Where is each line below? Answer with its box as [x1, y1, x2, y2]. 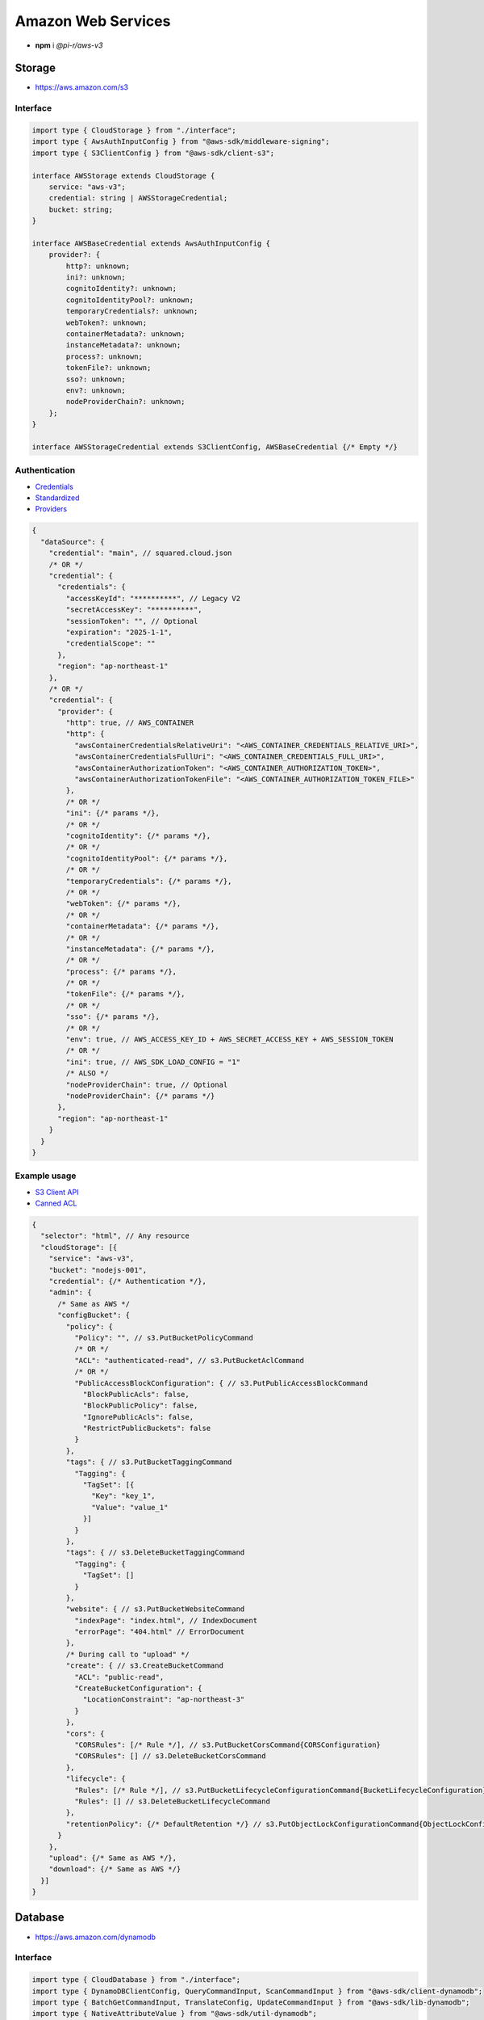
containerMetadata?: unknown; [65, 330, 186, 339]
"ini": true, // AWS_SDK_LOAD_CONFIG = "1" [65, 1057, 241, 1067]
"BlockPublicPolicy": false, [82, 1401, 198, 1410]
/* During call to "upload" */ [65, 1649, 190, 1659]
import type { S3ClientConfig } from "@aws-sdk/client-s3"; [31, 148, 275, 158]
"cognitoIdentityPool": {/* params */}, [65, 853, 228, 863]
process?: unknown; [65, 351, 143, 361]
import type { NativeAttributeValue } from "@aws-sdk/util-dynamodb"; [31, 2009, 318, 2018]
